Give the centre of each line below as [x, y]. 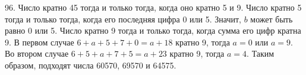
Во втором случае [37, 53]
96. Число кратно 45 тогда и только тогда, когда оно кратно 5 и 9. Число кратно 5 [153, 7]
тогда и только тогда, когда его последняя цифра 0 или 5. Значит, [123, 19]
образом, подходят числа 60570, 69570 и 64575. [91, 65]
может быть [272, 19]
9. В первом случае [40, 42]
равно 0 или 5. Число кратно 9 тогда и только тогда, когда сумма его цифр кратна [153, 30]
